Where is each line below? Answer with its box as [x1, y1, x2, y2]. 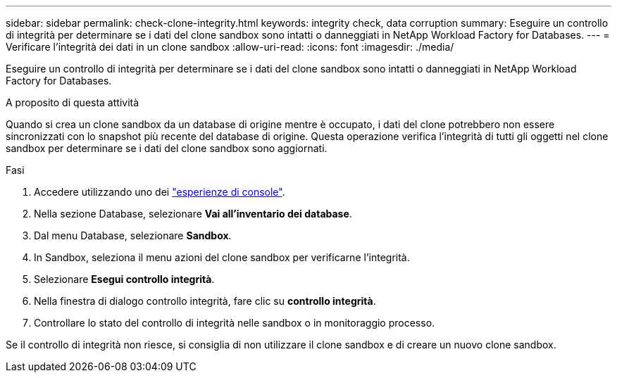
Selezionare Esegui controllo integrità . [34, 273, 215, 285]
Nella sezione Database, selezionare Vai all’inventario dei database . [34, 208, 352, 220]
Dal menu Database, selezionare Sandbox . [34, 229, 232, 241]
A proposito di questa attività [6, 96, 139, 108]
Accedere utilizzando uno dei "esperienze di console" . [34, 186, 285, 198]
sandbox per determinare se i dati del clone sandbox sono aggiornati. [6, 142, 328, 154]
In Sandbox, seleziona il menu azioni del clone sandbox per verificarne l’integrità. [34, 251, 410, 263]
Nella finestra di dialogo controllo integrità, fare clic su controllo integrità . [34, 295, 376, 307]
